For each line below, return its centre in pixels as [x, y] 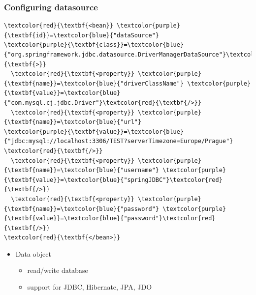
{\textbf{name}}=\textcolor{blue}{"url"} [73, 122]
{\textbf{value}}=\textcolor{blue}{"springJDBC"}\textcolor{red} [113, 180]
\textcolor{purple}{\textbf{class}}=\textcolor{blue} [94, 45]
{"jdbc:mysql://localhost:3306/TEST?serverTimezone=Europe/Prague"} [119, 141]
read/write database [58, 270]
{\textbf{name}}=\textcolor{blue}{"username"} [81, 170]
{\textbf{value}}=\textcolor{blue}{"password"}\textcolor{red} [110, 219]
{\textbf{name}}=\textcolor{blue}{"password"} [81, 209]
